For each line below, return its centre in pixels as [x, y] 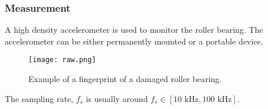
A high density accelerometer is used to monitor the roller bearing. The [134, 30]
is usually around [117, 98]
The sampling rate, [39, 98]
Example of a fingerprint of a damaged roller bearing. [125, 79]
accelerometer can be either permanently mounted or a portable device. [134, 41]
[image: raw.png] [62, 60]
